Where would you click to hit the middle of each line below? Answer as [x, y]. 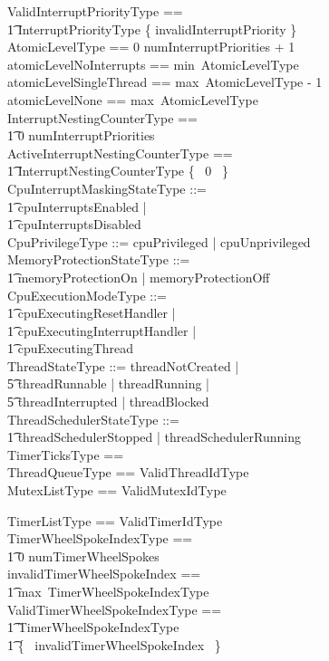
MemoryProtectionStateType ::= [99, 259]
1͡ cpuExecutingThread [71, 348]
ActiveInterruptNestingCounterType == [120, 153]
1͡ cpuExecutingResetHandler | [92, 313]
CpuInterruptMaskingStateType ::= [107, 188]
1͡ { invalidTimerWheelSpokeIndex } [114, 644]
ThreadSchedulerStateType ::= [93, 419]
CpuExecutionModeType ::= [87, 295]
